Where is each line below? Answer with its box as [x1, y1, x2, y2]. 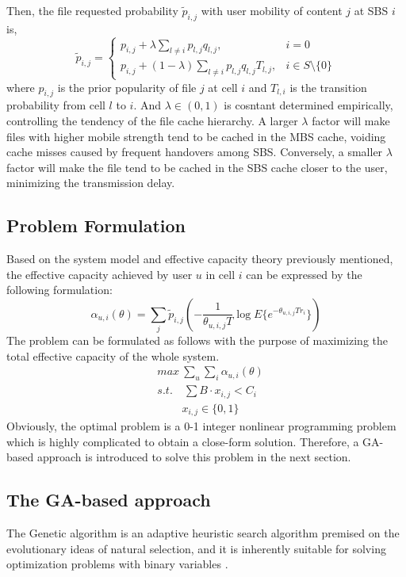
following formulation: [6, 281, 113, 298]
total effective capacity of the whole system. [6, 347, 220, 364]
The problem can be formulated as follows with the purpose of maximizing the [6, 332, 389, 349]
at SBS [354, 2, 389, 18]
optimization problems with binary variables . [6, 556, 228, 572]
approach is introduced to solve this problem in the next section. [36, 449, 351, 465]
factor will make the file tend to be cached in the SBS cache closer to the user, [6, 159, 388, 175]
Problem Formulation [6, 213, 186, 238]
